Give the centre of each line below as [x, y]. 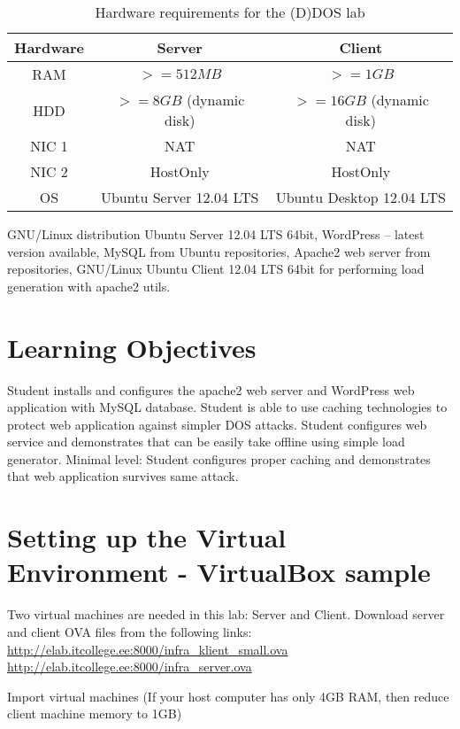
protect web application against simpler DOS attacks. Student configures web [217, 424]
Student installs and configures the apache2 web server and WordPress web [211, 389]
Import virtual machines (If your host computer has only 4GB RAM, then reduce [228, 696]
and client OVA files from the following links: [130, 631]
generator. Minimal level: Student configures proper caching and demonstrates [219, 458]
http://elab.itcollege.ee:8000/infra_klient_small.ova [148, 649]
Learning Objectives [132, 347]
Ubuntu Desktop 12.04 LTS [360, 197]
